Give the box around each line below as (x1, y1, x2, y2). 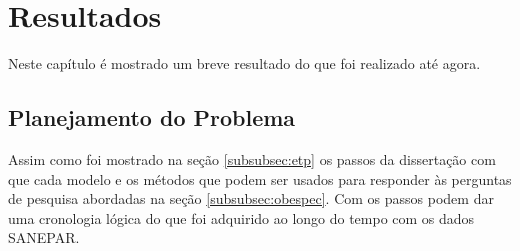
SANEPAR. (8, 227, 80, 248)
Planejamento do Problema (8, 102, 296, 133)
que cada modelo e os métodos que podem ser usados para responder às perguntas (8, 168, 512, 189)
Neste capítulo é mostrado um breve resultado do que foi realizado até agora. (8, 53, 481, 74)
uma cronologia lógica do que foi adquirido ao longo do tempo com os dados (8, 207, 475, 228)
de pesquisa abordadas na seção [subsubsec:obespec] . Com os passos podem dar (8, 188, 494, 209)
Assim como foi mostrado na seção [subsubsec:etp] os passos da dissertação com (8, 148, 496, 169)
